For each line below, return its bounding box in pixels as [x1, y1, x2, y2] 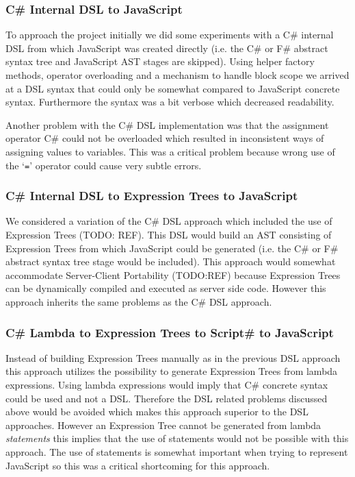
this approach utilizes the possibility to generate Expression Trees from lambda [5, 364, 338, 378]
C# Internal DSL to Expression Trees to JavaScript [5, 187, 298, 204]
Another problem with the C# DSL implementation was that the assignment [5, 117, 329, 132]
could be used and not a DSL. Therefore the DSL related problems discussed [5, 391, 328, 405]
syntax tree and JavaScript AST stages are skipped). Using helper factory [5, 54, 315, 69]
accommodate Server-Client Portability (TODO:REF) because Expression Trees [5, 267, 341, 282]
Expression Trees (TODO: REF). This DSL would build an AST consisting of [5, 228, 332, 242]
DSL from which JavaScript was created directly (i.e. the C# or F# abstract [5, 40, 328, 55]
